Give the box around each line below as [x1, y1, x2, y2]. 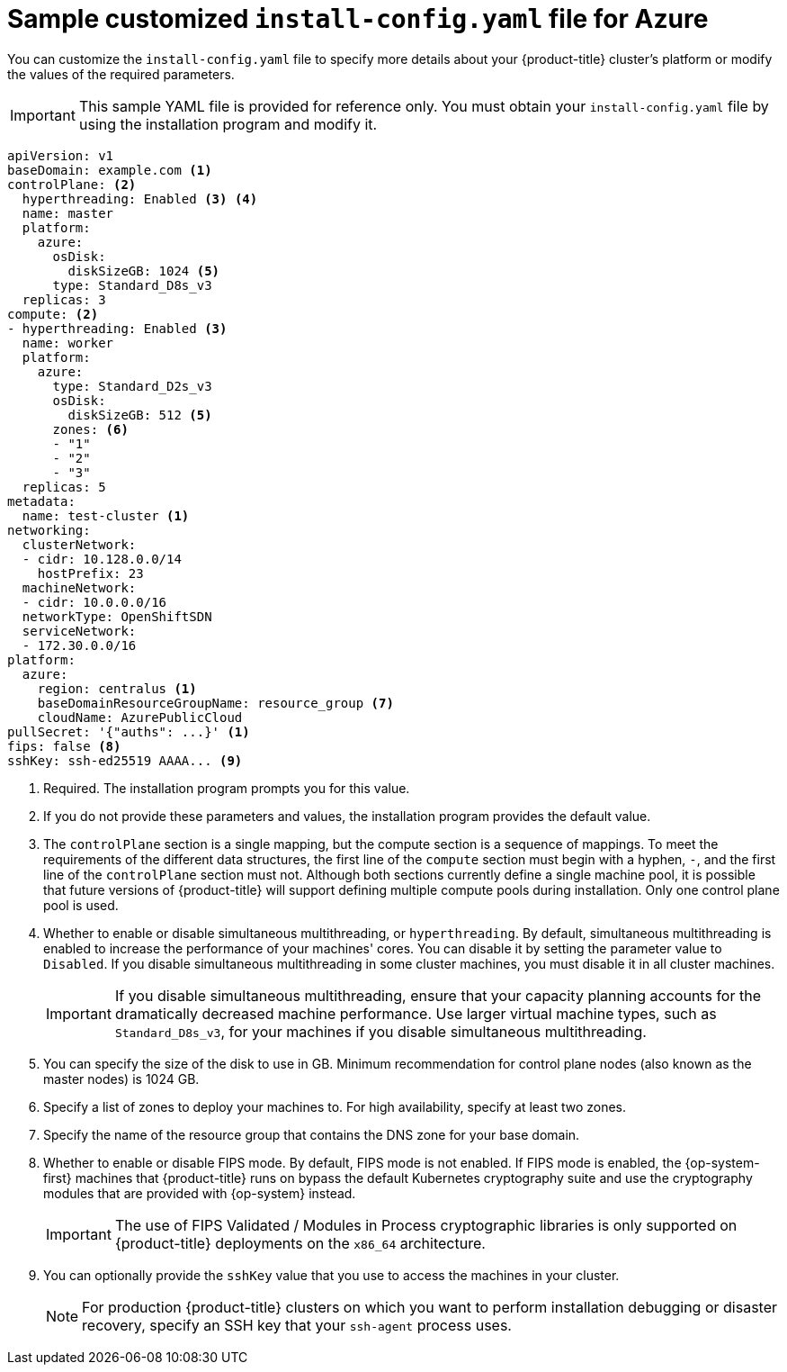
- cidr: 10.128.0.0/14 [22, 551, 182, 566]
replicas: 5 [22, 479, 106, 494]
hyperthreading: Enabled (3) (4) [22, 191, 258, 206]
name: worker [22, 335, 114, 350]
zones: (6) [52, 421, 129, 437]
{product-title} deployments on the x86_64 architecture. [114, 1233, 486, 1252]
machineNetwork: [22, 580, 137, 595]
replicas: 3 [22, 292, 106, 307]
